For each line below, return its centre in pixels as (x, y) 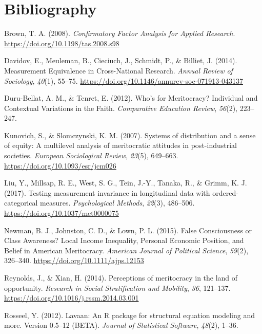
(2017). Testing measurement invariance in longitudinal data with (107, 192)
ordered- (225, 192)
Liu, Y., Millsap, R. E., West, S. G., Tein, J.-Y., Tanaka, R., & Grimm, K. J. (126, 183)
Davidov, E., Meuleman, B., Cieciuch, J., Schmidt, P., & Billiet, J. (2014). (121, 60)
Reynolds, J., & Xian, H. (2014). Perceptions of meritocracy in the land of (121, 277)
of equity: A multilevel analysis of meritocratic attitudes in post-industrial (120, 145)
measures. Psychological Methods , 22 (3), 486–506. (117, 203)
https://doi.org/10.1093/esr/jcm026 (60, 165)
